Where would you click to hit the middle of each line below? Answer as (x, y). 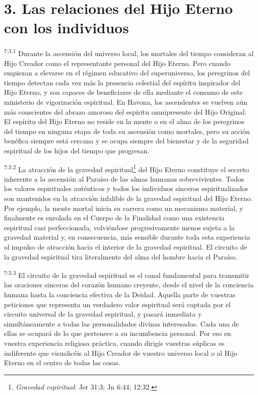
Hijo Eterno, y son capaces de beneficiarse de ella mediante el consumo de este (123, 92)
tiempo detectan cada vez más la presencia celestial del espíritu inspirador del (122, 82)
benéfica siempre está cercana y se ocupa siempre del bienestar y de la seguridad (126, 141)
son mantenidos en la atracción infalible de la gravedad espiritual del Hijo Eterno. (129, 198)
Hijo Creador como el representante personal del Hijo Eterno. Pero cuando (117, 63)
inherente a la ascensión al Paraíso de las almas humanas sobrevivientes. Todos (124, 178)
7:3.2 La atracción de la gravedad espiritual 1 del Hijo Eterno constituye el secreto (127, 168)
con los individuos (66, 28)
